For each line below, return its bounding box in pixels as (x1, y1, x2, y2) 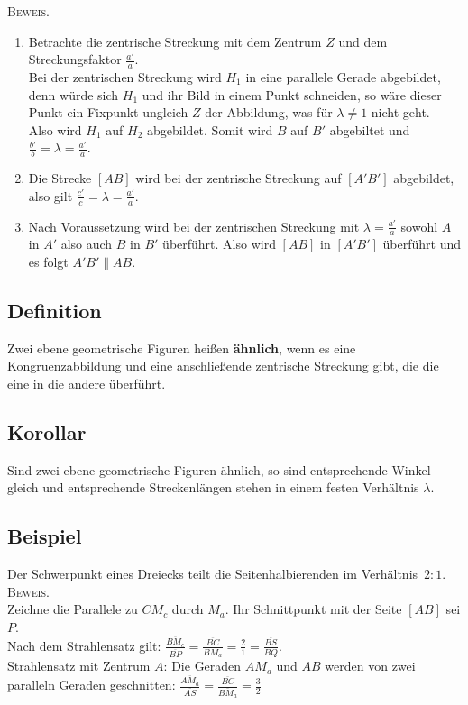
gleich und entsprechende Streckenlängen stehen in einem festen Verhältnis (7, 478, 419, 497)
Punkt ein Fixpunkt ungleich (28, 103, 188, 122)
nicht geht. (371, 103, 430, 122)
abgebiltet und (329, 120, 410, 139)
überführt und (382, 234, 462, 253)
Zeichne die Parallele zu (7, 600, 138, 618)
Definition (7, 297, 102, 325)
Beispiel (7, 522, 82, 550)
